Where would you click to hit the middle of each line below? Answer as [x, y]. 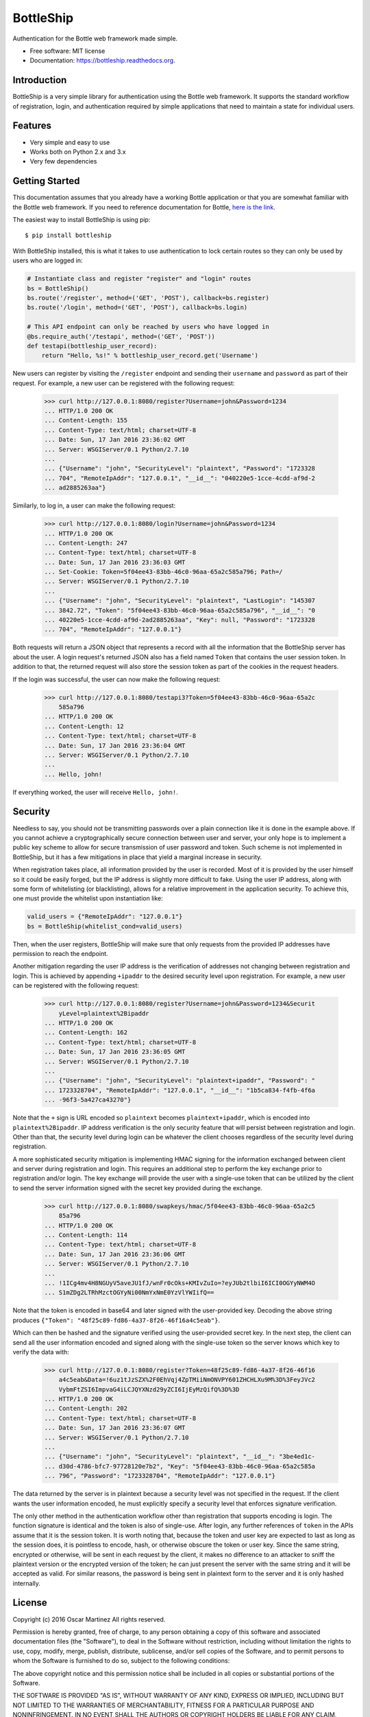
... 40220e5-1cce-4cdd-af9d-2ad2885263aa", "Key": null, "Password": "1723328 [180, 620]
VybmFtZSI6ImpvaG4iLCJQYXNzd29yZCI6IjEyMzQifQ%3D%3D [149, 1389]
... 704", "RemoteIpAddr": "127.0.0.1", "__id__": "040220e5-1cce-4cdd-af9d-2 [180, 478]
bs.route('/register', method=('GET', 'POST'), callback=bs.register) [148, 298]
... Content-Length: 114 [86, 1235]
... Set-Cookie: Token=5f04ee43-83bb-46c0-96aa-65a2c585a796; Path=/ [163, 572]
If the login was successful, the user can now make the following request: [116, 679]
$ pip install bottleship [69, 236]
